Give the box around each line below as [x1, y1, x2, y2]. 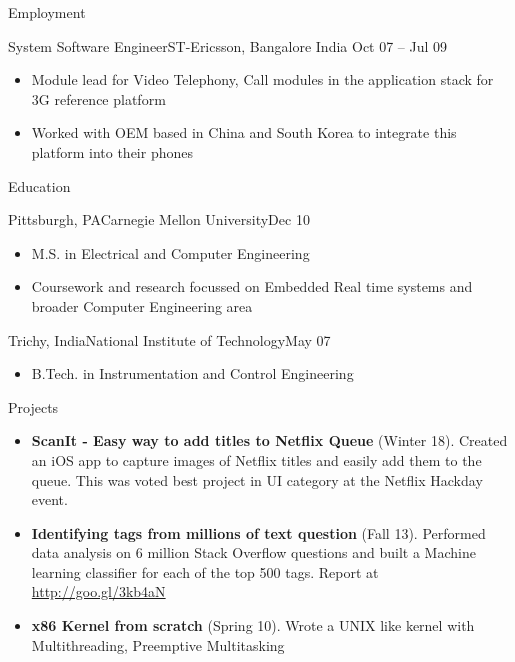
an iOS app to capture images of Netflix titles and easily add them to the [31, 449, 482, 470]
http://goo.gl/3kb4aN [31, 581, 166, 602]
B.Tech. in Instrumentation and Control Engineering [31, 363, 354, 384]
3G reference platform [31, 88, 166, 109]
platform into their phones [31, 141, 193, 162]
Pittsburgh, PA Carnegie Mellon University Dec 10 [8, 209, 310, 230]
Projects [8, 396, 59, 417]
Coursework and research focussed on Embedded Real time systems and [31, 276, 473, 297]
